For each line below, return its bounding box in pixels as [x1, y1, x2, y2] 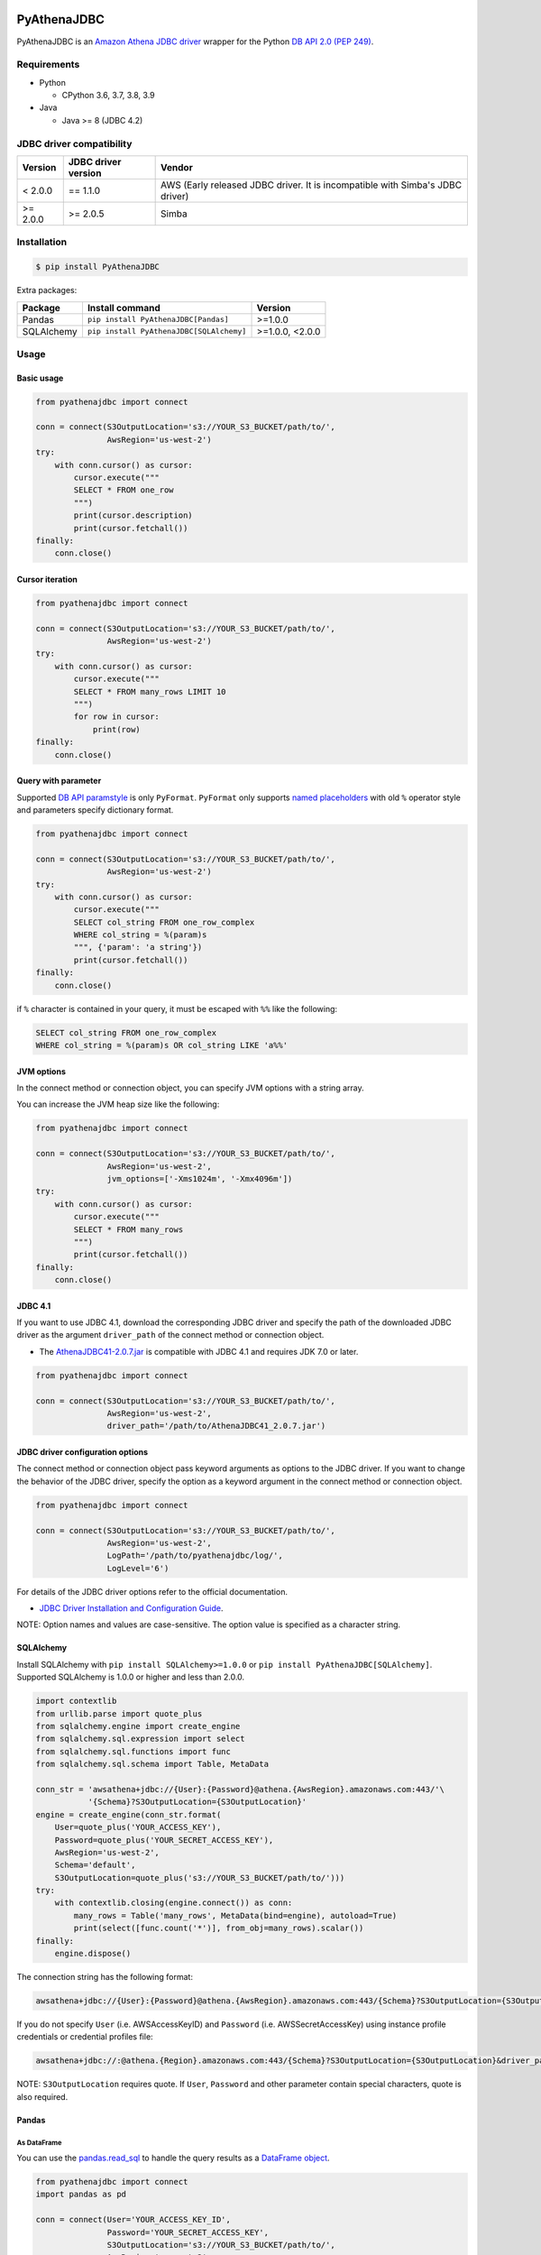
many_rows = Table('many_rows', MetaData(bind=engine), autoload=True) [73, 1910, 398, 1920]
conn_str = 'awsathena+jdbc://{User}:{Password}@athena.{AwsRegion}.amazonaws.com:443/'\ [35, 1784, 445, 1794]
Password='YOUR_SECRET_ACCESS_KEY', [106, 2227, 270, 2237]
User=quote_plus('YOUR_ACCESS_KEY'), [54, 1822, 222, 1833]
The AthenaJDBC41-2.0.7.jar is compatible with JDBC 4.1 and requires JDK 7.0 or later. [39, 1346, 359, 1357]
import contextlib [35, 1696, 117, 1707]
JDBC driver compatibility [16, 137, 133, 150]
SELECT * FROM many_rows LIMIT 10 [73, 686, 226, 696]
